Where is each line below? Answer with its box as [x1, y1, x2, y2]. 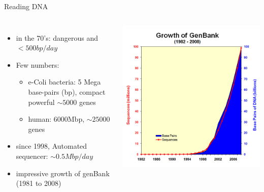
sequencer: [16, 150, 48, 161]
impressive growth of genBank [16, 168, 110, 178]
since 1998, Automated [16, 141, 87, 151]
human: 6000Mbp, [28, 114, 85, 124]
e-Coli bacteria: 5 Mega [28, 76, 101, 87]
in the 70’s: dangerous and [16, 32, 98, 43]
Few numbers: [16, 59, 59, 70]
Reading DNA [4, 1, 48, 11]
